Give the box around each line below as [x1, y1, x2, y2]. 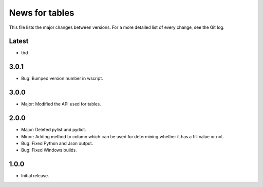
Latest [9, 37, 29, 45]
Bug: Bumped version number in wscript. [21, 76, 103, 82]
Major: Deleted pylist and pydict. [21, 127, 86, 133]
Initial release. [21, 173, 49, 179]
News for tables [9, 7, 75, 18]
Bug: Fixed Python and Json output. [21, 140, 94, 146]
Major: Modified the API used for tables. [21, 101, 101, 107]
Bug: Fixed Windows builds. [21, 147, 77, 153]
